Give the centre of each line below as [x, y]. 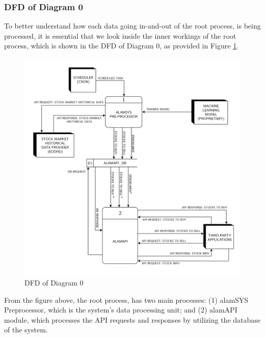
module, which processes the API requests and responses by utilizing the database [132, 319]
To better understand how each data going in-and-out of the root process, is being [132, 26]
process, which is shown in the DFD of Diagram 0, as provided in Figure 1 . [122, 46]
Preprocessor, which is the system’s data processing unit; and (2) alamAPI [121, 310]
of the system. [26, 330]
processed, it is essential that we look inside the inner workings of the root [120, 35]
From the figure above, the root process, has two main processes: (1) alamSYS [126, 300]
